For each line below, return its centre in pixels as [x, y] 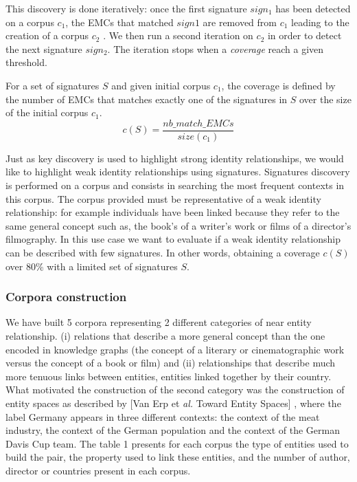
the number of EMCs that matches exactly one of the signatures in [147, 99]
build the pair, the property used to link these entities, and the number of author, [178, 457]
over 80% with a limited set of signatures [92, 266]
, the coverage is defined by [278, 85]
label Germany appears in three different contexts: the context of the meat [163, 416]
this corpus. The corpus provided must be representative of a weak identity [163, 198]
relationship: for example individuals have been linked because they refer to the [173, 212]
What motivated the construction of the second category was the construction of [175, 390]
